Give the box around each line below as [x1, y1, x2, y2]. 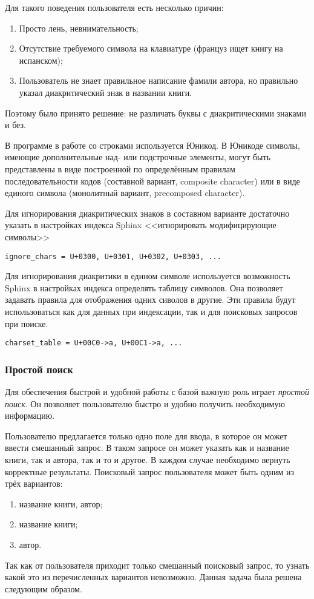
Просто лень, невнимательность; [19, 21, 139, 34]
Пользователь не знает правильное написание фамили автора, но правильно [19, 74, 298, 87]
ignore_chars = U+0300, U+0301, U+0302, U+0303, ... [5, 252, 221, 261]
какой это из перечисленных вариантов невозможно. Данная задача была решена [5, 570, 302, 583]
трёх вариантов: [5, 477, 63, 490]
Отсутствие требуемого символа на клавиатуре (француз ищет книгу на [19, 42, 283, 55]
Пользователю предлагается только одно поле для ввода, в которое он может [5, 429, 287, 442]
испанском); [19, 53, 63, 66]
